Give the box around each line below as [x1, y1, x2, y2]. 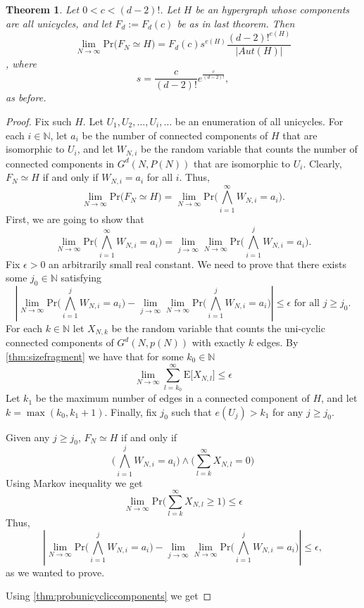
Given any [6, 429, 50, 444]
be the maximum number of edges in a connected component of [35, 391, 310, 405]
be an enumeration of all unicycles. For [175, 113, 344, 128]
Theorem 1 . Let [6, 2, 80, 16]
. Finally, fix [104, 404, 157, 419]
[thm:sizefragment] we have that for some [6, 348, 184, 363]
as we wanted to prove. [6, 564, 105, 579]
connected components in [6, 156, 115, 170]
